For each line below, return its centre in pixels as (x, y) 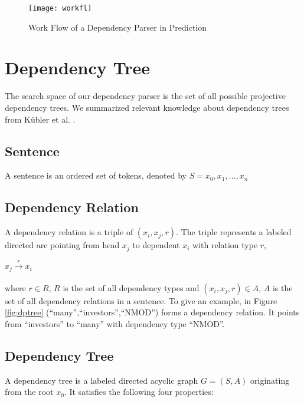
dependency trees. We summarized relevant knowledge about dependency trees (147, 107)
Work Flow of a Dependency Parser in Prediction (118, 27)
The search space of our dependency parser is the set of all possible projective (145, 96)
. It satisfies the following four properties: (139, 392)
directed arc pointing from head (62, 245)
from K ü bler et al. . (40, 119)
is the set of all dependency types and (131, 287)
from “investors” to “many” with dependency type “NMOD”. (115, 323)
